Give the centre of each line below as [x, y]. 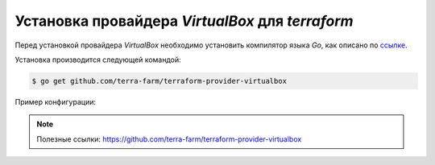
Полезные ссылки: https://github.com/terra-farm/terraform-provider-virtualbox [169, 139]
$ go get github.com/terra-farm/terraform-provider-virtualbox [159, 81]
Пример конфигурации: [56, 101]
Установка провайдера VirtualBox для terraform [184, 21]
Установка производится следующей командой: [98, 60]
